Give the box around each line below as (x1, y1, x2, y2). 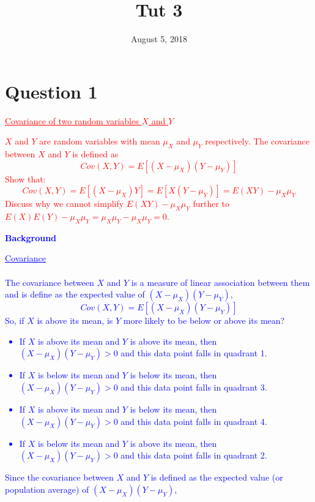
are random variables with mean (39, 135, 160, 148)
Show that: (5, 172, 46, 185)
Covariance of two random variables (5, 114, 139, 127)
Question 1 (5, 78, 98, 103)
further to (193, 197, 230, 210)
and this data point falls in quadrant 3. (120, 380, 267, 393)
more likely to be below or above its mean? (123, 314, 285, 327)
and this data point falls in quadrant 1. (120, 347, 267, 359)
